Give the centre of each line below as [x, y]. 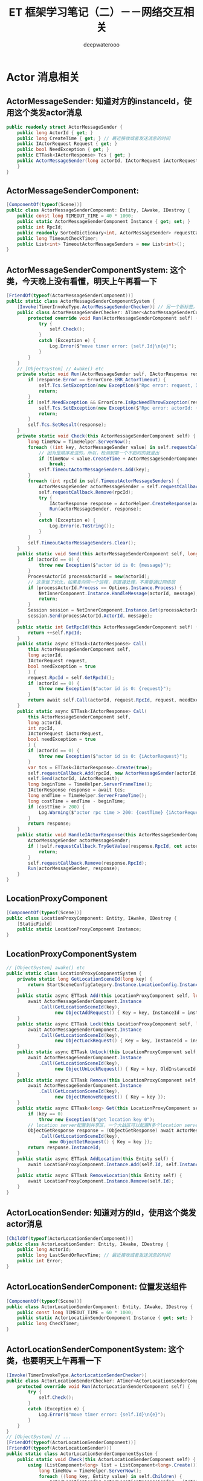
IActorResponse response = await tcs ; [77, 790]
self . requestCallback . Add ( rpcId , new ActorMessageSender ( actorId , [113, 773]
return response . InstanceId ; [65, 1147]
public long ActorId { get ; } [55, 133]
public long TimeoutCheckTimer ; [58, 238]
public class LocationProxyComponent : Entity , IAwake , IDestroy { [92, 918]
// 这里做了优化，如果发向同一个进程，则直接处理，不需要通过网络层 [102, 582]
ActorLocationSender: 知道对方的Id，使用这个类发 [101, 1213]
